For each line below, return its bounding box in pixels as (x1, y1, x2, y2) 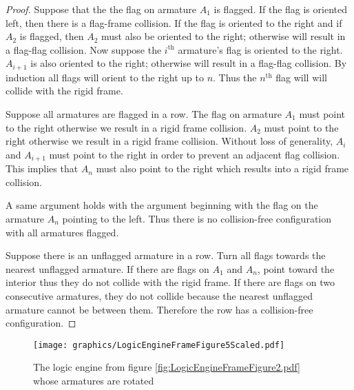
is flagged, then (19, 29, 84, 43)
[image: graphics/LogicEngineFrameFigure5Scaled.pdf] (33, 340, 285, 350)
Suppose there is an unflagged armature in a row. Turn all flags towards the (6, 248, 326, 263)
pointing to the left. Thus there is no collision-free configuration (62, 212, 332, 226)
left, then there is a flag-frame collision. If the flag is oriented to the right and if (6, 15, 342, 30)
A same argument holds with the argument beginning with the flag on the (6, 198, 318, 212)
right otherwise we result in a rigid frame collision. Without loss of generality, (6, 134, 333, 148)
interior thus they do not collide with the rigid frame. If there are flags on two (6, 275, 335, 289)
